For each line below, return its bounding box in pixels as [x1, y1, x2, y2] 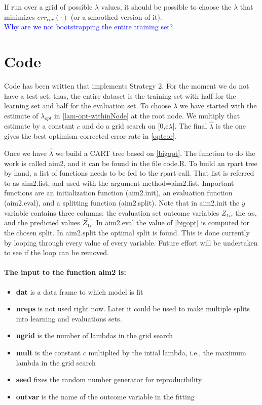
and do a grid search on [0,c [82, 120, 169, 131]
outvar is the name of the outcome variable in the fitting [16, 391, 195, 401]
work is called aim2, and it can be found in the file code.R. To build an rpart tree [4, 157, 257, 168]
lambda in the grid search [16, 357, 96, 368]
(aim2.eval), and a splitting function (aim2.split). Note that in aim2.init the [4, 197, 240, 208]
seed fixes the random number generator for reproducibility [16, 374, 202, 385]
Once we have [4, 148, 47, 158]
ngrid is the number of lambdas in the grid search [16, 330, 173, 341]
